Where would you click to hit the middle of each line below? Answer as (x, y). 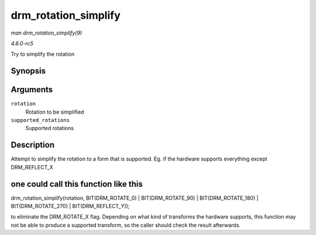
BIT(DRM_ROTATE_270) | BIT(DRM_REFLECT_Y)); (70, 206)
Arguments (32, 90)
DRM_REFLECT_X (32, 167)
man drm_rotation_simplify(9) (47, 33)
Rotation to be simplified (55, 112)
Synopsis (28, 71)
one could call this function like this (77, 184)
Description (33, 145)
